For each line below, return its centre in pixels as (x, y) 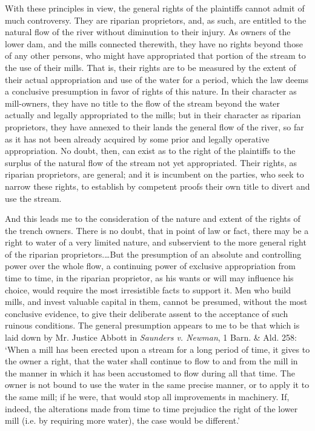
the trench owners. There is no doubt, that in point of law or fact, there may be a (157, 230)
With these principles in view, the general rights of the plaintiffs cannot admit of (155, 8)
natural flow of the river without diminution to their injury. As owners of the (148, 32)
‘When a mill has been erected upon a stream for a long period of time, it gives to (157, 349)
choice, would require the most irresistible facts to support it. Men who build (148, 289)
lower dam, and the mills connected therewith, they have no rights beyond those (154, 43)
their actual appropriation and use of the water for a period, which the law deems (157, 79)
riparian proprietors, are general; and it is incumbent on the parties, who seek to (154, 174)
